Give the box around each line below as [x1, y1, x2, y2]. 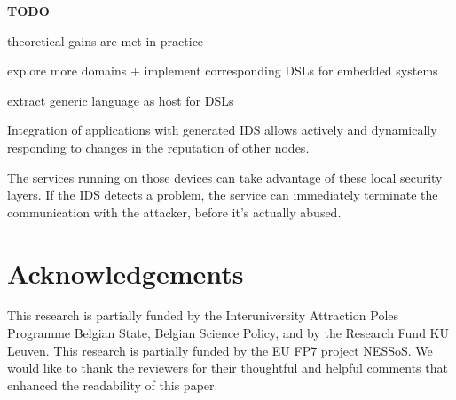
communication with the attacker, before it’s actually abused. [7, 202, 342, 221]
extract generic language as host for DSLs [7, 90, 234, 109]
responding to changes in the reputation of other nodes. [7, 137, 310, 156]
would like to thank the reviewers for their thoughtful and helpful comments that [7, 358, 448, 377]
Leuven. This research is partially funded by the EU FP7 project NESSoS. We [7, 341, 433, 359]
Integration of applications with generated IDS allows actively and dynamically [7, 121, 437, 139]
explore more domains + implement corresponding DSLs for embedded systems [7, 61, 438, 80]
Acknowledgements [7, 255, 244, 291]
